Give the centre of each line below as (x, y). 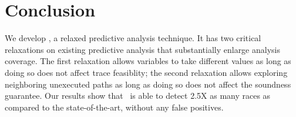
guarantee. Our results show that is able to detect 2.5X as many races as (138, 96)
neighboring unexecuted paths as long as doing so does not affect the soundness (148, 84)
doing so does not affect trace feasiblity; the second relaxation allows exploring (146, 72)
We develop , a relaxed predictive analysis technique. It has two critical (133, 38)
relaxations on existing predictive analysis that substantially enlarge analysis (142, 49)
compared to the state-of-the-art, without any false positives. (114, 107)
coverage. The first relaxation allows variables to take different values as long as (148, 61)
